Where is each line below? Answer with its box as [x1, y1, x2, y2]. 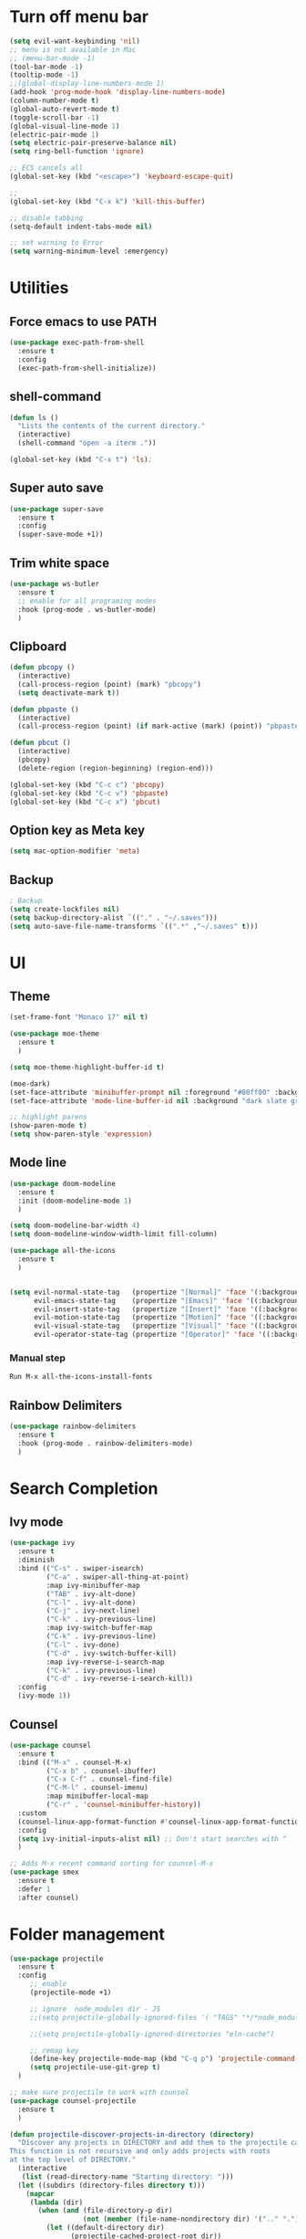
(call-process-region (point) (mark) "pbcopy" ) [17, 679, 202, 689]
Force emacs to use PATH [9, 313, 158, 330]
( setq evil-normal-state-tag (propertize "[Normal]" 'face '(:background [9, 1288, 303, 1297]
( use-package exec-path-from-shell [9, 338, 145, 348]
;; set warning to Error [9, 238, 104, 247]
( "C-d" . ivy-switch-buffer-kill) [46, 1648, 178, 1658]
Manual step [9, 1351, 66, 1364]
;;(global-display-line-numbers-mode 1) [9, 79, 166, 89]
